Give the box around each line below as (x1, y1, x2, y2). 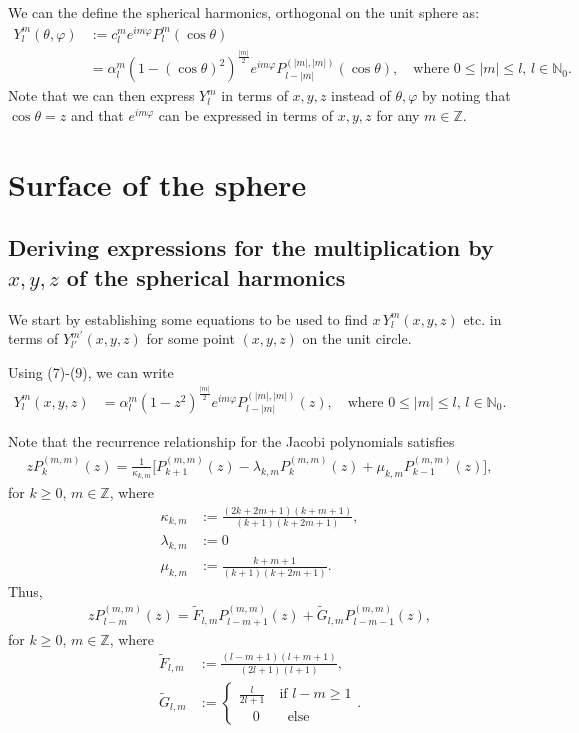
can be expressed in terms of (158, 105, 333, 125)
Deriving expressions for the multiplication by (8, 232, 494, 263)
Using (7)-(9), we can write (8, 361, 174, 382)
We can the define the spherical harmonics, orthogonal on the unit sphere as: (8, 2, 480, 22)
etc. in (463, 308, 502, 329)
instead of (331, 85, 391, 106)
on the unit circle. (302, 328, 412, 349)
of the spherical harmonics (66, 261, 346, 292)
